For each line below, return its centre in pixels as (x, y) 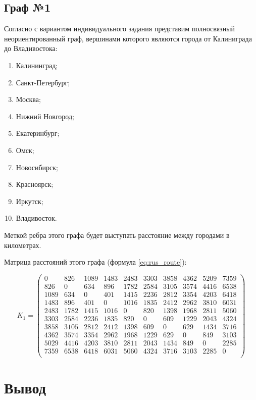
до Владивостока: (31, 48)
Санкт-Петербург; (43, 82)
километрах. (23, 245)
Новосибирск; (37, 167)
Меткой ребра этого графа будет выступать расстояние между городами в (117, 235)
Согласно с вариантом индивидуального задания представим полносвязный (120, 29)
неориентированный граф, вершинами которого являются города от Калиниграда (128, 38)
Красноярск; (35, 184)
